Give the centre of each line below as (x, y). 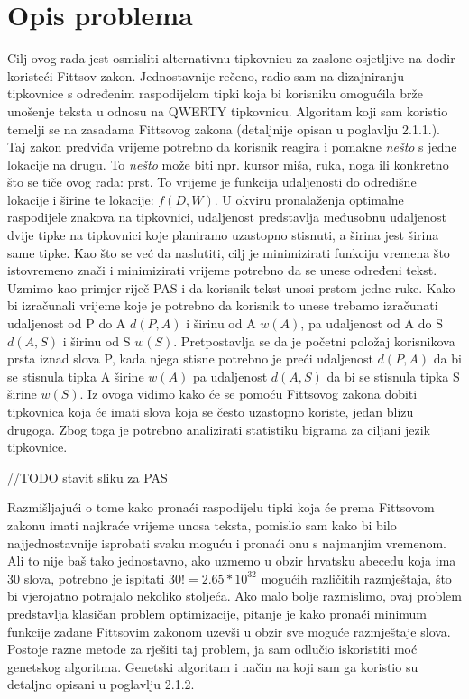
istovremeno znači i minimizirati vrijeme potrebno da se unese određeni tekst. (222, 270)
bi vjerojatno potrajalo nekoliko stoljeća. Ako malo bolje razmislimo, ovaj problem (234, 596)
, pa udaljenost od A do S (372, 323)
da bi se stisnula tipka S (393, 376)
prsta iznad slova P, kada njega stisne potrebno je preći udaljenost (190, 359)
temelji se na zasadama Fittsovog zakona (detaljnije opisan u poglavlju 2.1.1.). (224, 129)
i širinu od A (221, 323)
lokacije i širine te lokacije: (81, 199)
